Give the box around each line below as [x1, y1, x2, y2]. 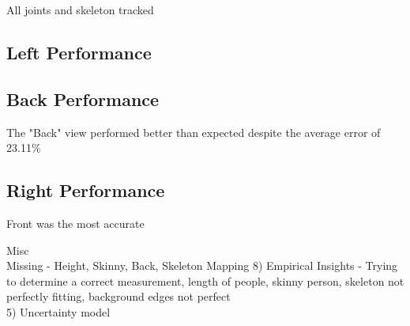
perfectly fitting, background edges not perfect [6, 288, 231, 305]
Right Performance [6, 178, 165, 203]
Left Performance [6, 40, 152, 64]
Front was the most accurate [6, 214, 145, 231]
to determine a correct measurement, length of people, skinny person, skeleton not [6, 272, 404, 289]
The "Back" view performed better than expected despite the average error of [6, 123, 381, 140]
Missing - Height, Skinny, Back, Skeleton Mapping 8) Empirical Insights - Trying [6, 257, 398, 274]
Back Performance [6, 86, 160, 111]
